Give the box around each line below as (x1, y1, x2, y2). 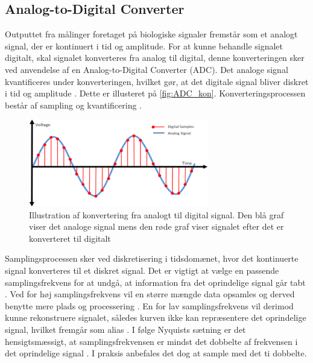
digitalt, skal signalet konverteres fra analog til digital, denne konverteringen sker (5, 51, 305, 64)
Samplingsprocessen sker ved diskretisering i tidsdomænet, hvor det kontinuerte (5, 252, 299, 265)
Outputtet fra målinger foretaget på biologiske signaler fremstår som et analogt (5, 28, 298, 40)
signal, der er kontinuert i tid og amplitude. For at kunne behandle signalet (5, 39, 283, 52)
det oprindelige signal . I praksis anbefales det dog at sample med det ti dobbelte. (5, 347, 307, 359)
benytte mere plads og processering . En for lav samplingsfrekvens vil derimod (5, 299, 294, 312)
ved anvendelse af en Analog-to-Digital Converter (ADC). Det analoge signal (5, 63, 288, 75)
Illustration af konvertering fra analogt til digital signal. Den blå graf (29, 208, 284, 221)
